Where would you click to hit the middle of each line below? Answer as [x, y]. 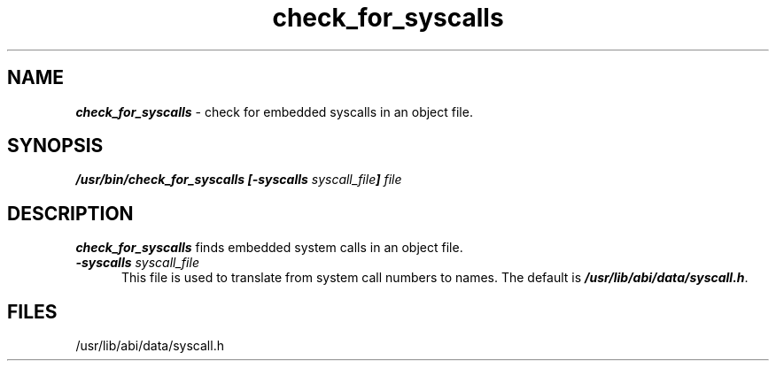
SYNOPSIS [55, 146]
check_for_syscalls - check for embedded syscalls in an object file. [274, 111]
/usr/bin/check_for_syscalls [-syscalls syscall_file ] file [239, 180]
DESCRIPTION [70, 213]
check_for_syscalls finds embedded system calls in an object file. [269, 248]
